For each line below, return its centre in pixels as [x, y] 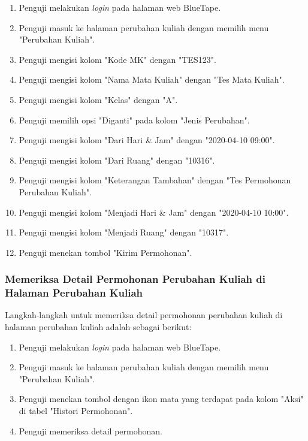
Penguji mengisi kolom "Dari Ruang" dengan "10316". [117, 160]
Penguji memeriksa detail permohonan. [90, 431]
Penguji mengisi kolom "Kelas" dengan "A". [98, 99]
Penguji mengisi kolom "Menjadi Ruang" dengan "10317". [124, 232]
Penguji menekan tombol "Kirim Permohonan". [105, 252]
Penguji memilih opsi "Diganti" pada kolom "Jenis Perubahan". [134, 120]
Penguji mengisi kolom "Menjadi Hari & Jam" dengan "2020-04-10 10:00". [154, 212]
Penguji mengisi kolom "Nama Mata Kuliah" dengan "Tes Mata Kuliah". [152, 79]
